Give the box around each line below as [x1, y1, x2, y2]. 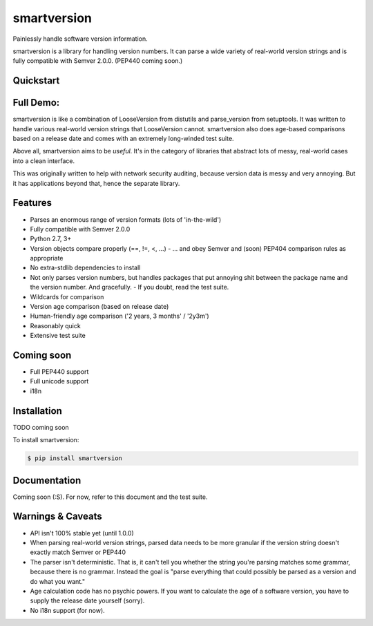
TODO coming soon [12, 423, 69, 431]
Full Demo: [12, 97, 60, 108]
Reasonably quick [30, 321, 81, 330]
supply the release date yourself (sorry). [30, 596, 145, 605]
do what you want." [30, 577, 86, 585]
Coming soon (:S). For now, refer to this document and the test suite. [12, 493, 208, 501]
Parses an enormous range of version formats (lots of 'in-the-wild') [30, 215, 222, 224]
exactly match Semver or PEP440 [30, 548, 126, 556]
